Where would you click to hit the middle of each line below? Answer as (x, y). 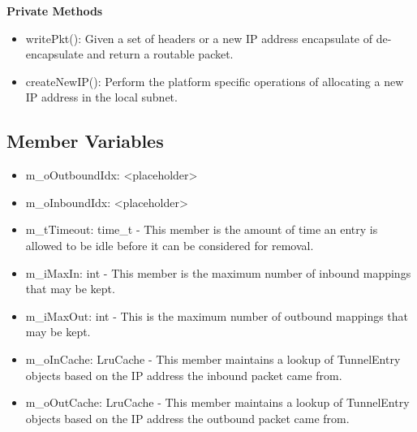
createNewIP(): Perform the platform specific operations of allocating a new (215, 81)
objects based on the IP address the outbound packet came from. (187, 418)
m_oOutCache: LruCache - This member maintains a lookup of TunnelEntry (217, 402)
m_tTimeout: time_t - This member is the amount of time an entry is (202, 229)
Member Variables (85, 141)
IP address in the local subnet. (101, 97)
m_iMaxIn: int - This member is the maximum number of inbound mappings (218, 272)
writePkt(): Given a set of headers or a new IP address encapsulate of (199, 38)
